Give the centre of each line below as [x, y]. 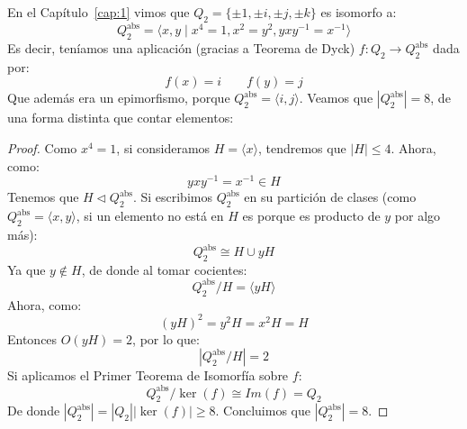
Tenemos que [43, 197]
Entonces [32, 338]
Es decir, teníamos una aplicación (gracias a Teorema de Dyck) [181, 48]
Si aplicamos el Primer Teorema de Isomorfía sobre [148, 375]
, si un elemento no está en [150, 216]
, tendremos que [302, 148]
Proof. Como [42, 148]
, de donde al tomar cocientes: [164, 269]
